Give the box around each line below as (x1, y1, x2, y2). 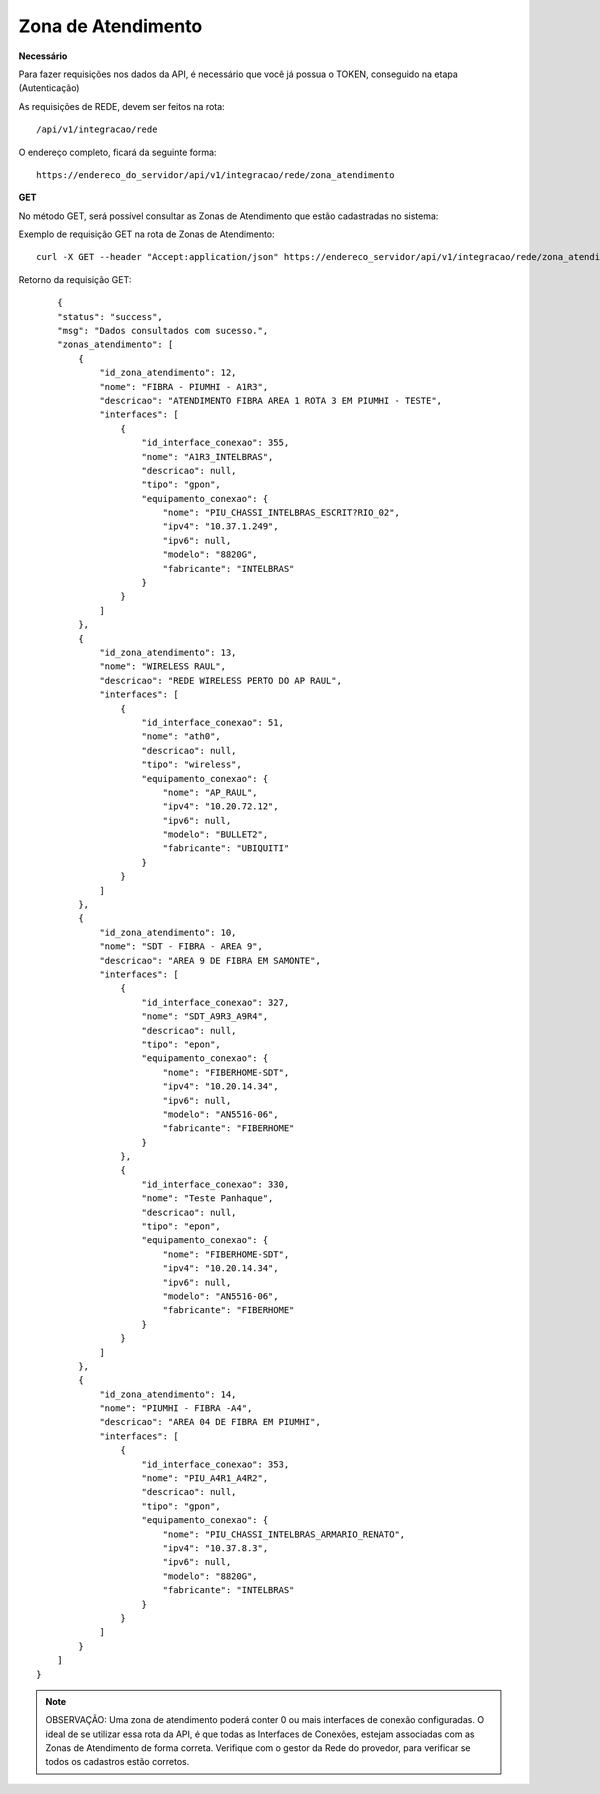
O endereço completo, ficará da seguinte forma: (18, 146, 217, 158)
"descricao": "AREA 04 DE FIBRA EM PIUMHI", (99, 1416, 322, 1428)
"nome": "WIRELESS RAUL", (99, 661, 227, 672)
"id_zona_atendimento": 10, (99, 926, 237, 938)
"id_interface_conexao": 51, (141, 716, 285, 728)
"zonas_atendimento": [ (56, 339, 174, 350)
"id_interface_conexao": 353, (141, 1458, 290, 1470)
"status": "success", (56, 311, 164, 322)
